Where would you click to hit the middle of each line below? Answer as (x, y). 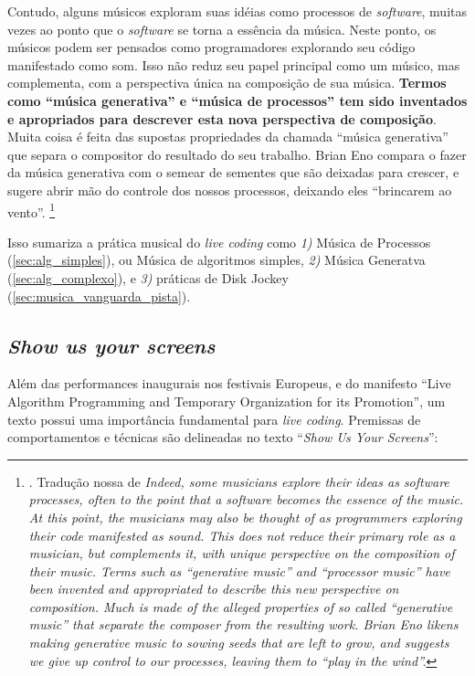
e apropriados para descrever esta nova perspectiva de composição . (222, 118)
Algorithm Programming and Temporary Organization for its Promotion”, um (227, 401)
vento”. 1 (32, 210)
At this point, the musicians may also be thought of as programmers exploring (245, 517)
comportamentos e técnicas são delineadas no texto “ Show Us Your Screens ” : (223, 437)
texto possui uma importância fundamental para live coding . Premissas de (214, 419)
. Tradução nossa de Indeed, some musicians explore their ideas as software (239, 481)
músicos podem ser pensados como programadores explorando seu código (211, 47)
